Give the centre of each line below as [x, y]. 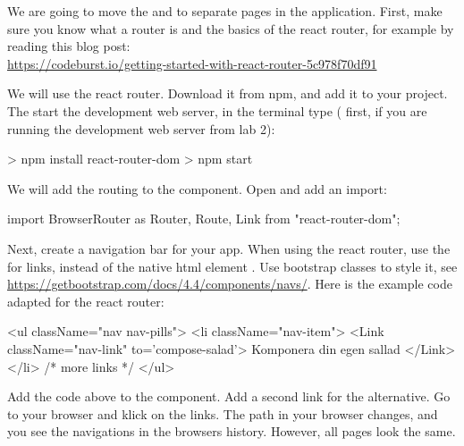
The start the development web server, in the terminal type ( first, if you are [217, 110]
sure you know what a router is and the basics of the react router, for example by [231, 28]
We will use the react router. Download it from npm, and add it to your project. [228, 93]
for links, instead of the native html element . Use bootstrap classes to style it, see [232, 266]
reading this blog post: [69, 46]
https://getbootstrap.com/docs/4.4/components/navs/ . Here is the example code [230, 284]
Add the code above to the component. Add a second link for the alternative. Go [229, 396]
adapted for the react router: [86, 301]
